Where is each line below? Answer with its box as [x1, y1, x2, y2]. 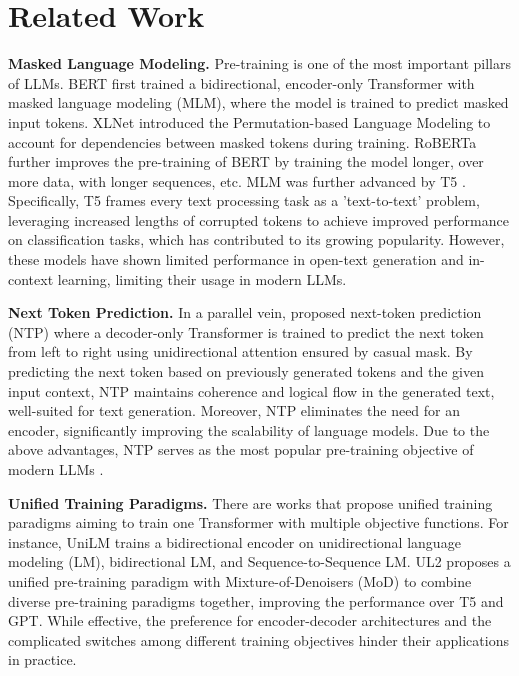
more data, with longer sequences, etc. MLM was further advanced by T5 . [8, 170, 466, 191]
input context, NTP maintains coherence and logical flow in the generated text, [8, 380, 495, 401]
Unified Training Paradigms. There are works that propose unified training [8, 492, 493, 513]
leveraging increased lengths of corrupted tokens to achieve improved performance [8, 209, 509, 230]
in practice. [8, 649, 77, 670]
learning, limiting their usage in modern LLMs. [57, 268, 347, 289]
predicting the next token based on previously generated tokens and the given [8, 361, 484, 382]
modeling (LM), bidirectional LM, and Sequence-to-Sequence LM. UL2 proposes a [8, 551, 511, 572]
